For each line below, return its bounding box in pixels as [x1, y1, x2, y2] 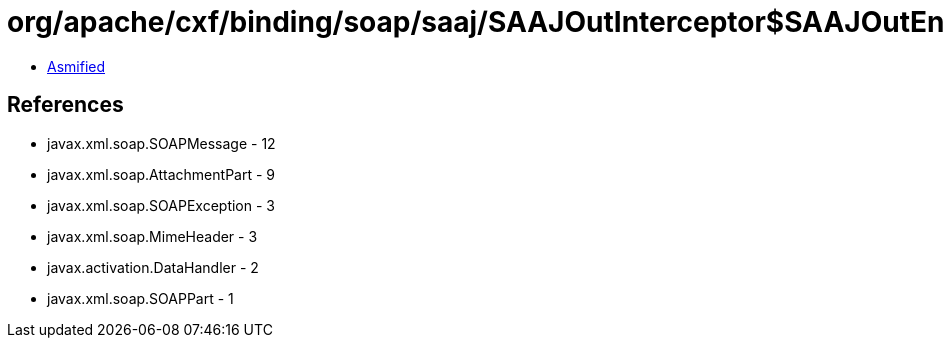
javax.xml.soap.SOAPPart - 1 [47, 289, 234, 307]
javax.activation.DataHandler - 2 [47, 258, 259, 276]
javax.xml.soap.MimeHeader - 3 [47, 227, 258, 245]
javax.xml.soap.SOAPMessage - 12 [47, 134, 276, 152]
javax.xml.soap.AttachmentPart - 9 [47, 165, 275, 183]
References [7, 92, 124, 118]
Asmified [47, 57, 106, 75]
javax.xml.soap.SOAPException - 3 [47, 196, 275, 214]
